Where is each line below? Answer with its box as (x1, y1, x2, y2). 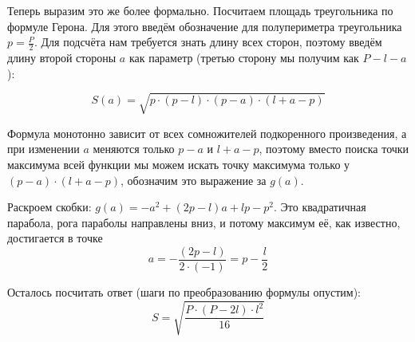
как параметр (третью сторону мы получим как (128, 49, 359, 66)
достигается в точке (7, 230, 103, 246)
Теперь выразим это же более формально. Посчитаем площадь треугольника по (7, 2, 393, 18)
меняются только (93, 140, 175, 157)
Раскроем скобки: (7, 199, 92, 215)
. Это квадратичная (274, 199, 366, 215)
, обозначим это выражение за (120, 171, 267, 188)
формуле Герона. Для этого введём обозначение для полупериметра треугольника (7, 18, 402, 34)
